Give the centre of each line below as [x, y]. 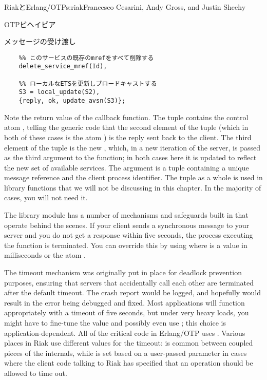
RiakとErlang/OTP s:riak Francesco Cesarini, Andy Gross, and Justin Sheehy [125, 7]
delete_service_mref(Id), [63, 66]
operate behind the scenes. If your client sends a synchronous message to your [127, 225]
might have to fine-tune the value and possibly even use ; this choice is [115, 322]
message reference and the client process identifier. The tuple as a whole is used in [133, 177]
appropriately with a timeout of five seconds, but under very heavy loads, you [127, 312]
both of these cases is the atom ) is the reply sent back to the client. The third [128, 137]
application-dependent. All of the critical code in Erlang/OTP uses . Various [125, 332]
